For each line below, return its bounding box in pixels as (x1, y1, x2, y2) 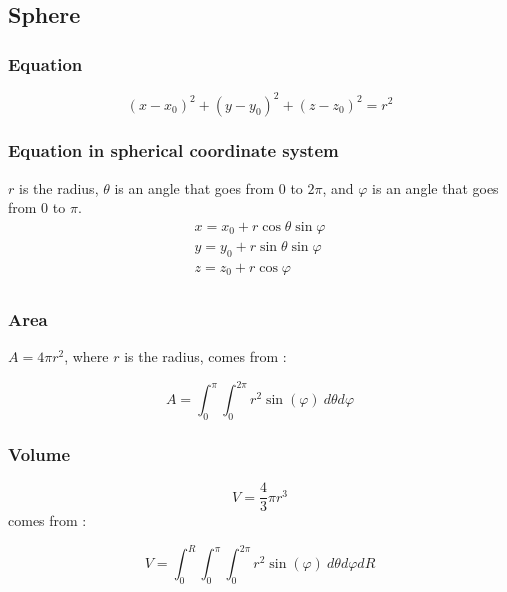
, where (64, 346, 109, 367)
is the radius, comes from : (124, 346, 287, 367)
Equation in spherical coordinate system (8, 138, 339, 163)
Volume (8, 441, 71, 466)
